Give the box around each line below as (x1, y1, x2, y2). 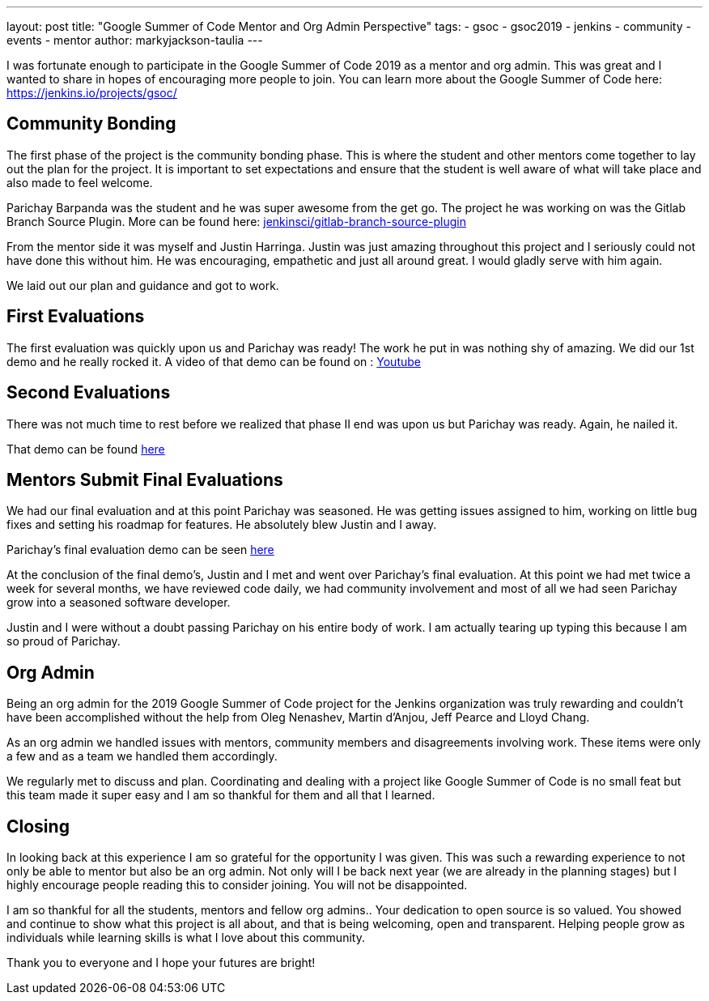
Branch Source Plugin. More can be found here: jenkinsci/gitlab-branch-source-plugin (6, 214, 466, 228)
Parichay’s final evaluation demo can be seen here (6, 543, 274, 557)
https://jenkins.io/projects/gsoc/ (6, 86, 177, 100)
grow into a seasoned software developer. (6, 595, 231, 610)
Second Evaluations (6, 382, 171, 403)
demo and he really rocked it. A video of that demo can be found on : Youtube (6, 354, 421, 368)
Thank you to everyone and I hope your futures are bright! (6, 956, 316, 970)
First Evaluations (6, 306, 145, 327)
